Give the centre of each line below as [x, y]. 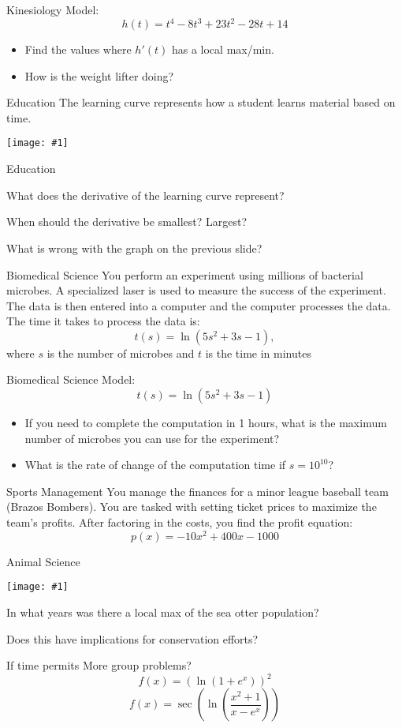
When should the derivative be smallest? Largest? [127, 221]
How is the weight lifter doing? [99, 75]
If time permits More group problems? [99, 665]
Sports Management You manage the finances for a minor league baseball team [197, 491]
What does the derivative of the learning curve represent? [145, 195]
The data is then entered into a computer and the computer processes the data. [199, 305]
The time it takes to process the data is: [103, 321]
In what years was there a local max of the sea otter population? [163, 612]
